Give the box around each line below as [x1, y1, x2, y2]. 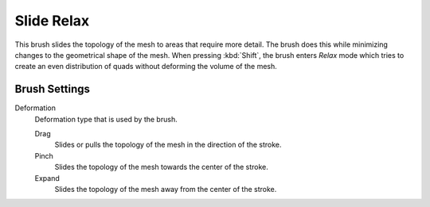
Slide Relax [14, 12, 90, 29]
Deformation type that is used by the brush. [34, 114, 178, 124]
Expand [34, 173, 60, 182]
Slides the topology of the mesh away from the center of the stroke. [54, 184, 277, 194]
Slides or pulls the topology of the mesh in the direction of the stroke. [54, 140, 282, 150]
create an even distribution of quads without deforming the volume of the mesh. [14, 62, 278, 71]
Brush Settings [14, 82, 91, 96]
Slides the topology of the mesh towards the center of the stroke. [54, 163, 268, 172]
